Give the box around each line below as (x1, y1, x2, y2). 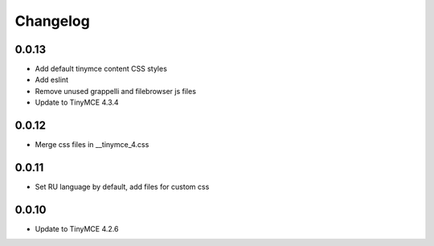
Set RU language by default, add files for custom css (35, 182, 210, 192)
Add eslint (35, 75, 68, 84)
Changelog (14, 12, 90, 30)
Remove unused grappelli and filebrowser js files (35, 86, 197, 96)
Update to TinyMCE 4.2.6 (35, 223, 119, 233)
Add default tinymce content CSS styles (35, 64, 168, 74)
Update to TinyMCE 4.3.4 (35, 97, 120, 108)
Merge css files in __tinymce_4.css (35, 140, 149, 150)
